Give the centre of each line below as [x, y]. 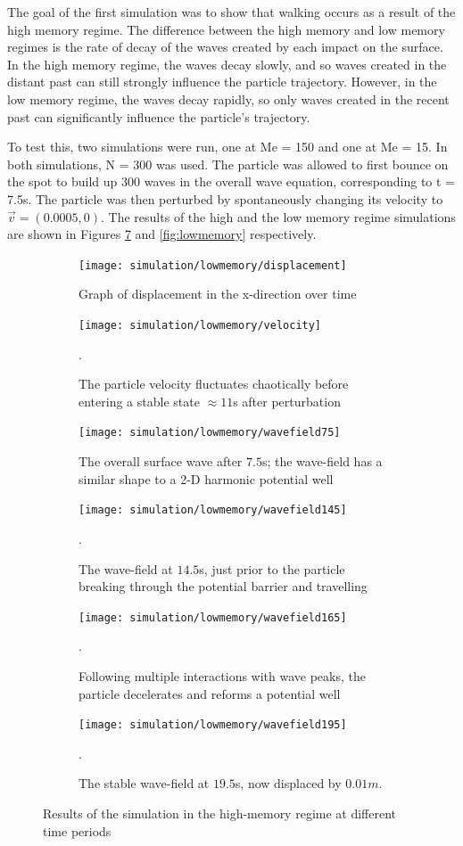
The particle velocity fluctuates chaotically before [214, 384]
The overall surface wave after [161, 461]
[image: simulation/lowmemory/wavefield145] [213, 510]
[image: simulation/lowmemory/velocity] [200, 325]
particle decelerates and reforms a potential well [210, 693]
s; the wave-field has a [322, 461]
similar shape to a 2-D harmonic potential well [206, 478]
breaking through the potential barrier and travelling [223, 586]
